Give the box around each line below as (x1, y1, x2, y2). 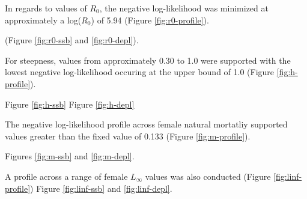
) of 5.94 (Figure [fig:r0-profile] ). (91, 13, 209, 26)
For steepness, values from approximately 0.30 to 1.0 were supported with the (5, 54, 291, 66)
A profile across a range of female (5, 170, 128, 182)
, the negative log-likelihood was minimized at (99, 2, 269, 14)
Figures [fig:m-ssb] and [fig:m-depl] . (5, 150, 135, 162)
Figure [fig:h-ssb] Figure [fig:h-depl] (5, 97, 135, 110)
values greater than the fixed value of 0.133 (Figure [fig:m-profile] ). (5, 129, 251, 142)
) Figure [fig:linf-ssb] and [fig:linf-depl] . (30, 182, 172, 194)
